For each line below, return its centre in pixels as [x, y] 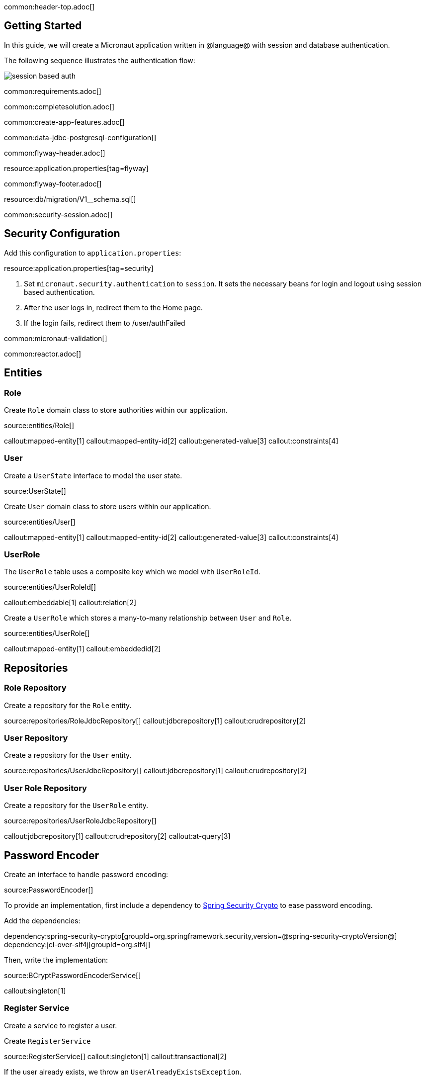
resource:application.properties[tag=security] [79, 268]
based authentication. [59, 292]
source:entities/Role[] [39, 425]
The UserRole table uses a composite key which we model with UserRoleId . [132, 572]
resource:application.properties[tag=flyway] [76, 168]
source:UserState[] [35, 491]
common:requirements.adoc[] [53, 91]
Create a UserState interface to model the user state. [93, 475]
